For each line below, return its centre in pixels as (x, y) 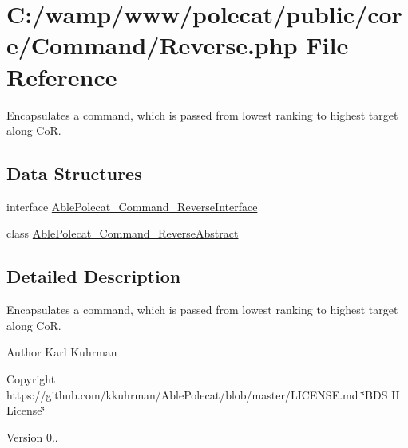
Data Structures (74, 173)
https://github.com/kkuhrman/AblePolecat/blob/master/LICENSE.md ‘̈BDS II (203, 394)
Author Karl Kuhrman (62, 352)
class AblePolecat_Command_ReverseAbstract (123, 233)
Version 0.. (32, 436)
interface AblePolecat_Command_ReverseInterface (132, 206)
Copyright (31, 379)
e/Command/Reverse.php (152, 45)
